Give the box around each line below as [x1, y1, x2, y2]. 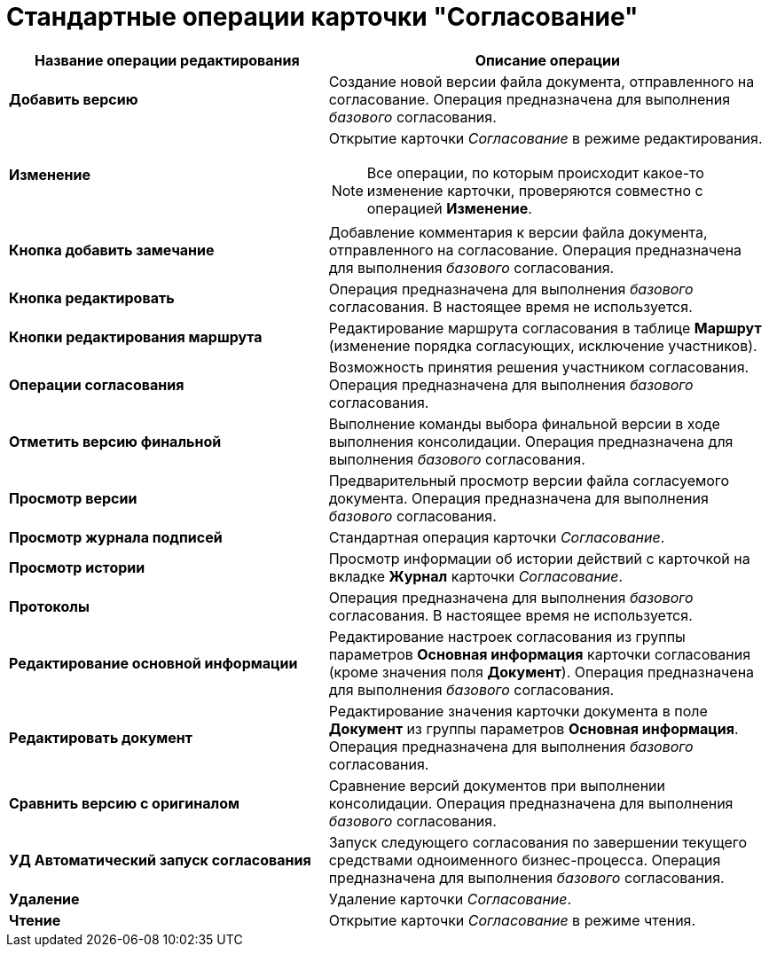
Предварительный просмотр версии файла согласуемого [328, 471, 730, 489]
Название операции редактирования [34, 51, 300, 69]
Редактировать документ [9, 728, 192, 747]
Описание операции [475, 51, 620, 69]
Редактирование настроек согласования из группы [328, 627, 686, 645]
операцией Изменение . [366, 199, 532, 217]
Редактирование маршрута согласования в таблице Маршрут [328, 318, 762, 337]
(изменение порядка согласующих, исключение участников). [328, 336, 757, 355]
